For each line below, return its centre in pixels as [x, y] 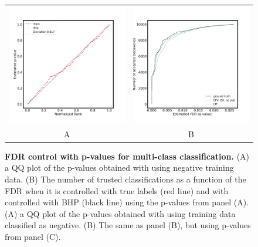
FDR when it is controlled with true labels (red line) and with [117, 190]
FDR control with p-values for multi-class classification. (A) [127, 156]
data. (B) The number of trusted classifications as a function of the [125, 179]
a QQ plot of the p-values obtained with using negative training [119, 168]
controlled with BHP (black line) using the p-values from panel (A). [127, 202]
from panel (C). [33, 236]
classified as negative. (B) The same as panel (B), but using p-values [128, 225]
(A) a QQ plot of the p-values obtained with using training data [120, 213]
